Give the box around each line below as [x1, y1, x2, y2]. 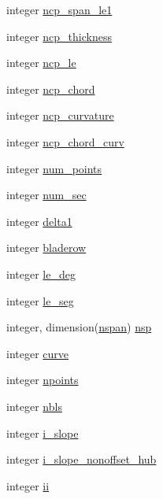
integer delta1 [6, 213, 72, 229]
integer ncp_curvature [6, 107, 114, 124]
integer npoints [6, 371, 79, 388]
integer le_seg [6, 292, 74, 309]
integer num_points [6, 160, 102, 176]
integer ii [6, 477, 50, 493]
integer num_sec [6, 187, 87, 203]
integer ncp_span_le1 [6, 2, 113, 17]
